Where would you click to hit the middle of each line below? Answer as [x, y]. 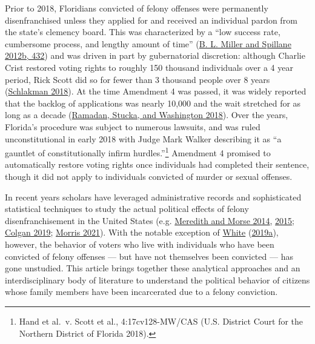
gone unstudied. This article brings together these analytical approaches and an [153, 268]
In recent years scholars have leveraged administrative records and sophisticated [153, 197]
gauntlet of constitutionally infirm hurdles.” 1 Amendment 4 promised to [138, 152]
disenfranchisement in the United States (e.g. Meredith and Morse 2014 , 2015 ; [150, 220]
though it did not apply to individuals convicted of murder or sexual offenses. [149, 176]
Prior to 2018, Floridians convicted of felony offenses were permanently [137, 8]
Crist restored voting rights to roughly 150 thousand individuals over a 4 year [149, 67]
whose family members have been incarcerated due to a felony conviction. [141, 292]
